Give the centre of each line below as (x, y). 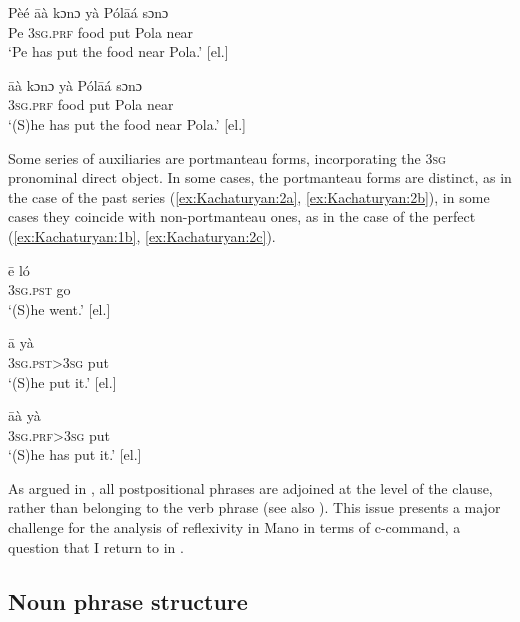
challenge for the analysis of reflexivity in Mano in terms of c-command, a (234, 527)
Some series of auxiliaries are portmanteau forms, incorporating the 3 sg (227, 157)
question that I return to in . (96, 546)
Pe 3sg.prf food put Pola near (101, 31)
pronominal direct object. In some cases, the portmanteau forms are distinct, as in (260, 177)
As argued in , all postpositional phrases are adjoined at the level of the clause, (250, 487)
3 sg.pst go (39, 289)
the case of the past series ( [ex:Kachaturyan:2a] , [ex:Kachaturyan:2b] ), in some (249, 196)
